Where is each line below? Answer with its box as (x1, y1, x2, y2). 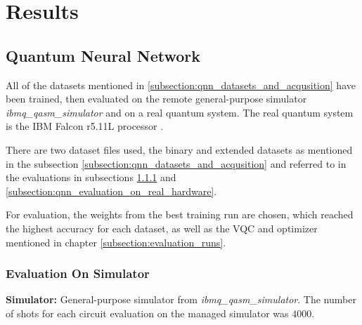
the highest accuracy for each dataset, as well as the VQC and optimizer (6, 220, 318, 235)
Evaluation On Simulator (6, 265, 150, 282)
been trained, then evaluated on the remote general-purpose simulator (6, 91, 307, 106)
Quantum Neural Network (6, 44, 201, 66)
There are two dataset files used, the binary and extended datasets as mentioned (6, 142, 353, 157)
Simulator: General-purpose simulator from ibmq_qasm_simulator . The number (6, 292, 356, 307)
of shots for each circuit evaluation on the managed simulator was (6, 305, 289, 320)
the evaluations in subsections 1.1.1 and (6, 170, 176, 185)
